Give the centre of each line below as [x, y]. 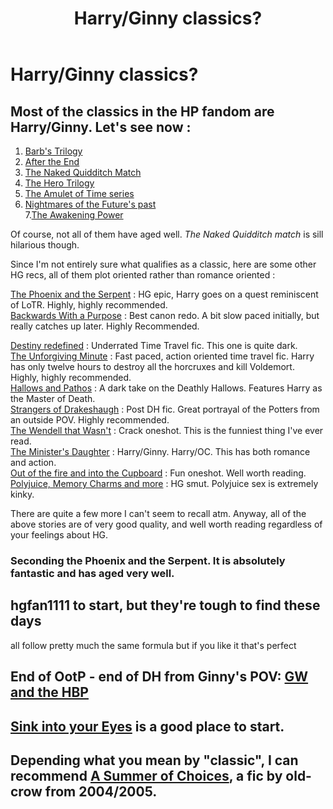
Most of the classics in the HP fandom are [142, 111]
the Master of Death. [53, 398]
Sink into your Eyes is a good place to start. [147, 726]
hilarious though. [45, 245]
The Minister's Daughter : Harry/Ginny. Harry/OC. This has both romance [160, 451]
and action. [33, 462]
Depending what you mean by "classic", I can [154, 760]
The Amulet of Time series [79, 193]
